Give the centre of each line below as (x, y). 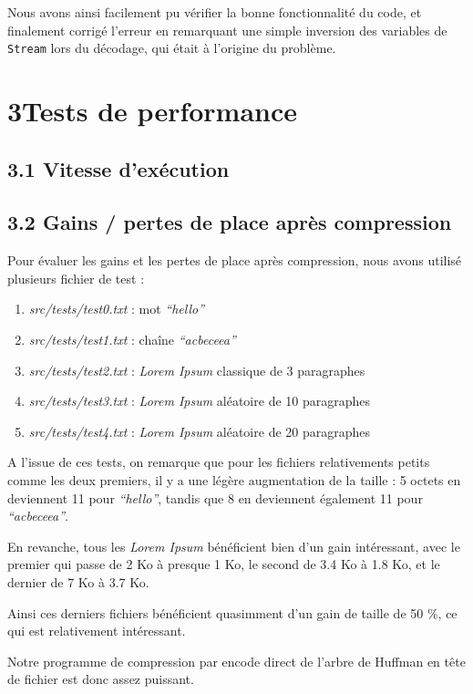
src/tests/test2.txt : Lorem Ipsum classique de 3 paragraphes (197, 370)
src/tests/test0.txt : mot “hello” (117, 309)
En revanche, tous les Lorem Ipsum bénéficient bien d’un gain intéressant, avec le (234, 546)
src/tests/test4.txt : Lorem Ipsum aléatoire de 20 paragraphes (200, 431)
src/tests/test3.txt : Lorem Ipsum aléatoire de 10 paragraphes (200, 401)
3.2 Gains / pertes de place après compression (230, 222)
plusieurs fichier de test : (76, 278)
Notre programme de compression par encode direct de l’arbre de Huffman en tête (236, 661)
